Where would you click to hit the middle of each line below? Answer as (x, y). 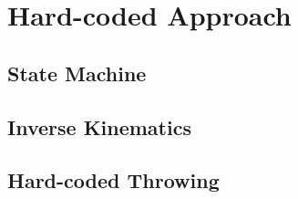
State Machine (77, 73)
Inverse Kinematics (99, 126)
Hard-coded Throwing (113, 180)
